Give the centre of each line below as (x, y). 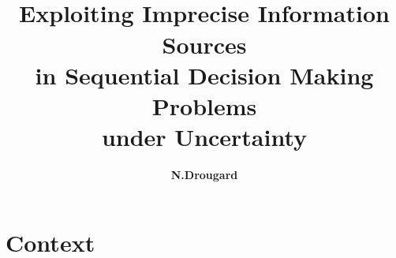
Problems (204, 105)
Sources (204, 44)
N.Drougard (204, 175)
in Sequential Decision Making (204, 75)
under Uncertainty (204, 137)
